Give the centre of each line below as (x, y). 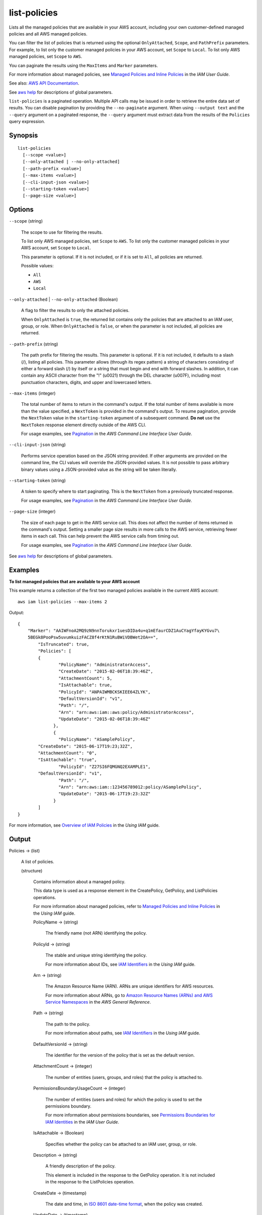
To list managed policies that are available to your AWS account (74, 582)
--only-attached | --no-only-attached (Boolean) (64, 299)
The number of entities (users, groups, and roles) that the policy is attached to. (124, 1077)
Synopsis (24, 135)
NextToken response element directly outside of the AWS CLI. (84, 425)
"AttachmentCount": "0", (67, 753)
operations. (45, 897)
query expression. (27, 121)
